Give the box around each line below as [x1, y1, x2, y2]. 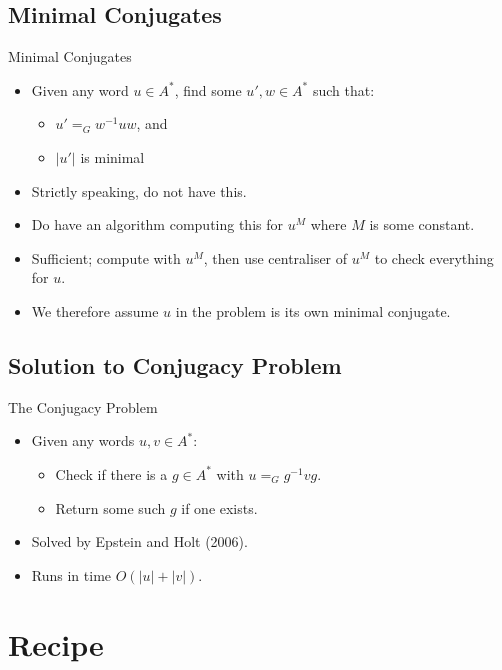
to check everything [374, 247, 494, 268]
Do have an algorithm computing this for [31, 214, 283, 235]
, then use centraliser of [203, 247, 348, 268]
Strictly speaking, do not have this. [31, 180, 247, 201]
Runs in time [31, 564, 112, 585]
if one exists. [181, 497, 258, 518]
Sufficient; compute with [31, 247, 181, 268]
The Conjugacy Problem [8, 396, 158, 417]
